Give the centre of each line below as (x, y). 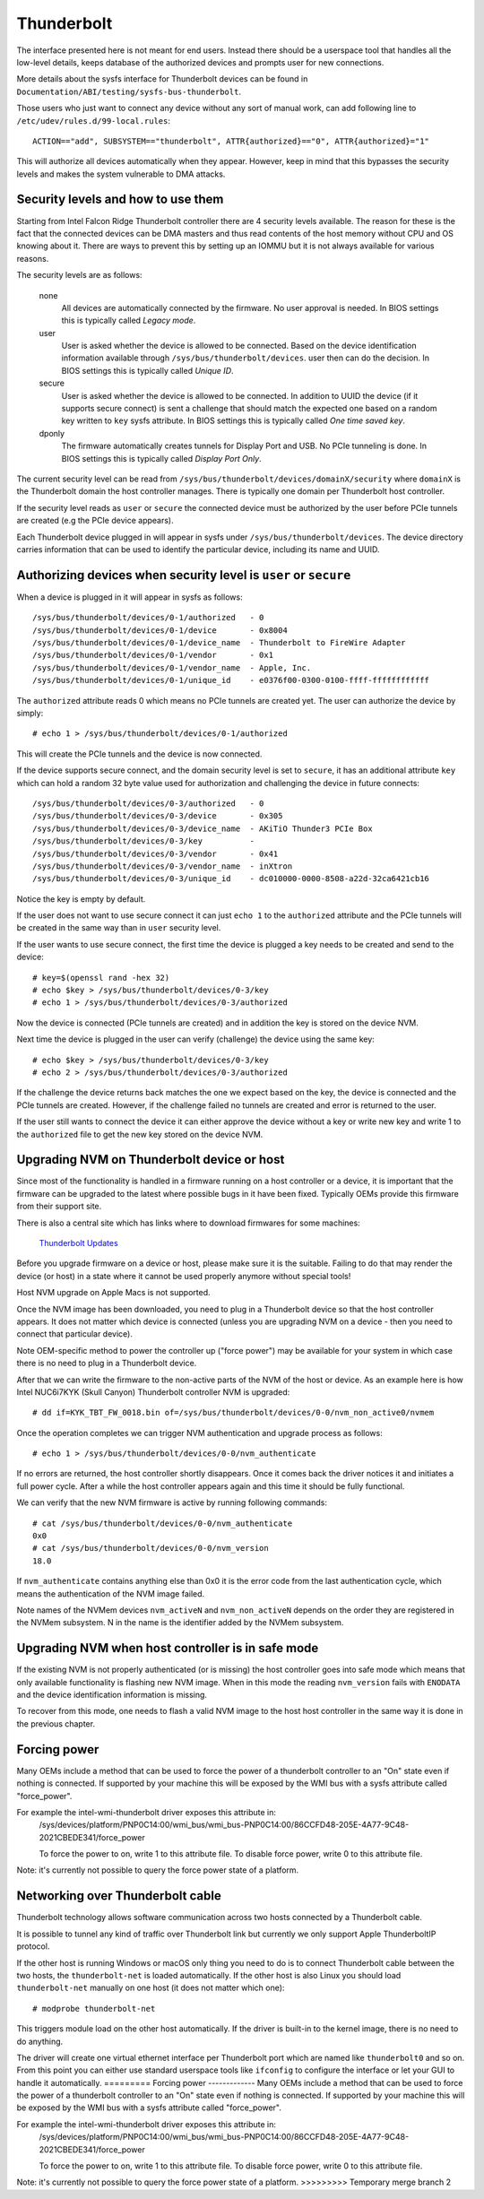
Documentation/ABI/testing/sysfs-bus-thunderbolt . (129, 91)
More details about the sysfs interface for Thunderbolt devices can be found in (162, 79)
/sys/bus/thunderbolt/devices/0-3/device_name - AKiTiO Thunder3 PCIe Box (203, 828)
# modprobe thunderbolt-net (94, 2009)
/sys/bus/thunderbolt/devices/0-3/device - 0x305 (158, 816)
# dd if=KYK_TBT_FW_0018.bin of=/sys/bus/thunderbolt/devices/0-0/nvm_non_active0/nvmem (233, 1413)
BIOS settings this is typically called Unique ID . (147, 370)
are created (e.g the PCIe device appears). (95, 521)
